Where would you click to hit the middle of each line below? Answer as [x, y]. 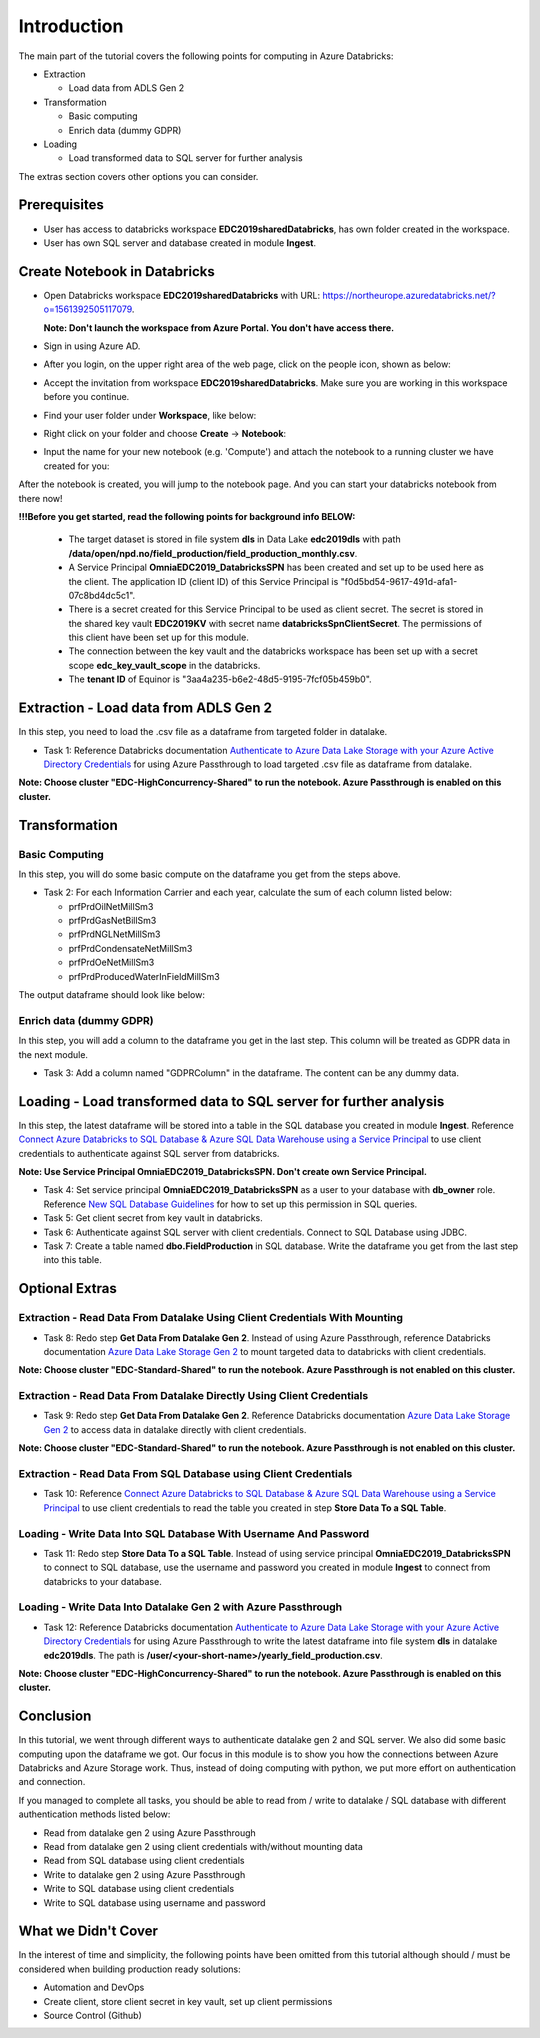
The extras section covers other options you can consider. [138, 176]
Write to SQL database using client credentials [139, 1889]
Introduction [71, 26]
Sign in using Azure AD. [92, 346]
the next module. [53, 1054]
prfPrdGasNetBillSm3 [112, 921]
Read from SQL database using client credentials [144, 1861]
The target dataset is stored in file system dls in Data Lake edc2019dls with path [234, 539]
